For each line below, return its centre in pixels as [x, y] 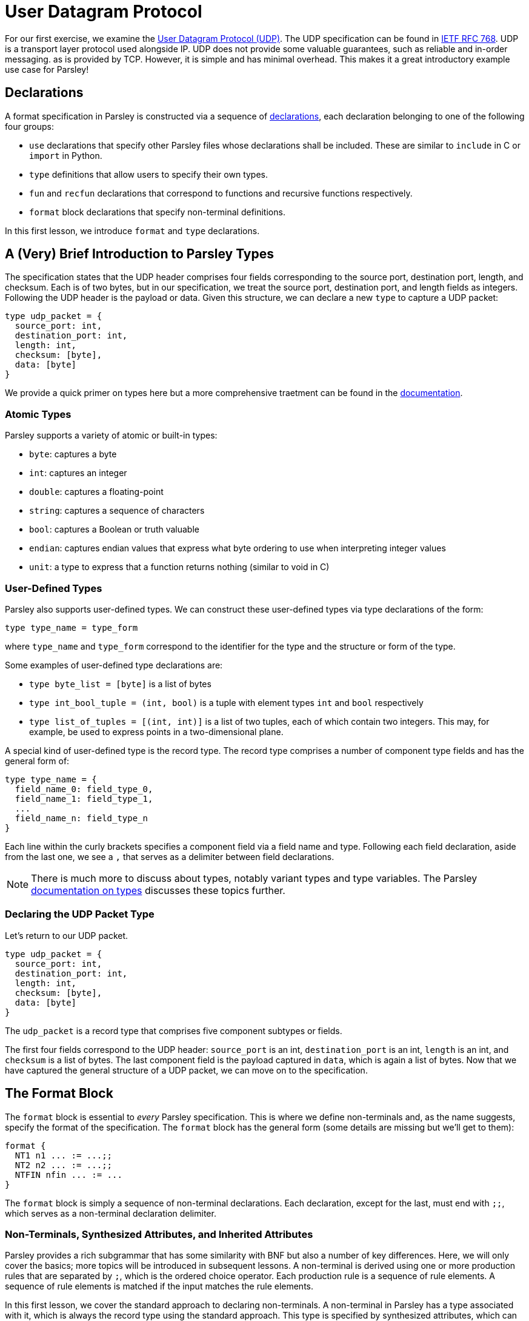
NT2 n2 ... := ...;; [64, 1165]
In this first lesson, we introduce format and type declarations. [132, 230]
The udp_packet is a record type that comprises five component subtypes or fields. [174, 1030]
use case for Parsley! [47, 69]
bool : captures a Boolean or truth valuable [114, 529]
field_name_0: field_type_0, [84, 789]
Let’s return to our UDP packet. [67, 935]
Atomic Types [38, 414]
